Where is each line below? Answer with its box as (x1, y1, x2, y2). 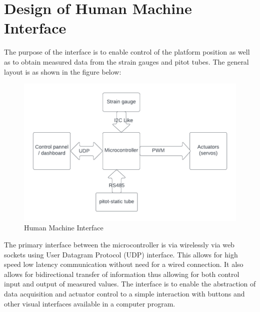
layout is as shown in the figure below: (4, 66, 121, 77)
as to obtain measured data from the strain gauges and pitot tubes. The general (4, 56, 249, 67)
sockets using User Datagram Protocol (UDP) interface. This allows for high (4, 249, 238, 259)
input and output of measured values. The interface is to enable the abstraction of (4, 278, 256, 289)
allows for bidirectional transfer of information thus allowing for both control (4, 268, 239, 279)
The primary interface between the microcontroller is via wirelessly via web (4, 239, 234, 250)
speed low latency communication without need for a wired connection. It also (4, 259, 243, 269)
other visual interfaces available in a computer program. (4, 298, 175, 308)
